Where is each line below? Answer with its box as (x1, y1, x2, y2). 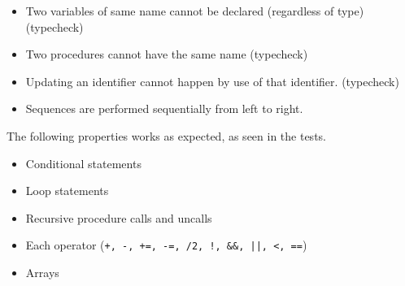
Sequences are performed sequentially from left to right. (25, 100, 303, 117)
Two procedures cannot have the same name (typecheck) (25, 45, 308, 63)
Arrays (25, 264, 59, 280)
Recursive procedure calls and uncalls (25, 209, 212, 226)
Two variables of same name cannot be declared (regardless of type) (25, 2, 364, 19)
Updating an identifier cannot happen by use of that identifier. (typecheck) (25, 72, 399, 89)
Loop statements (25, 182, 109, 199)
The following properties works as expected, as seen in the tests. (7, 127, 326, 144)
